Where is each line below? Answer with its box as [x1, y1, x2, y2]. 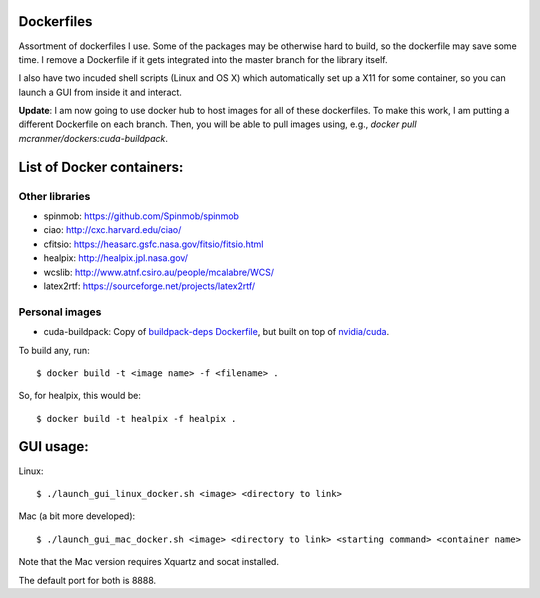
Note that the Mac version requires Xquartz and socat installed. [18, 556, 280, 568]
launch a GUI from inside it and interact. [18, 86, 182, 98]
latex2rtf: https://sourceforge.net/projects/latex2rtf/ [43, 280, 256, 292]
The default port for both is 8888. [18, 574, 157, 586]
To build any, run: [18, 344, 90, 356]
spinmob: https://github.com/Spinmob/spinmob [43, 210, 240, 222]
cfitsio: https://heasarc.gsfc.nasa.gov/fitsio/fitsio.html [43, 238, 264, 250]
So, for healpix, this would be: [18, 390, 142, 402]
